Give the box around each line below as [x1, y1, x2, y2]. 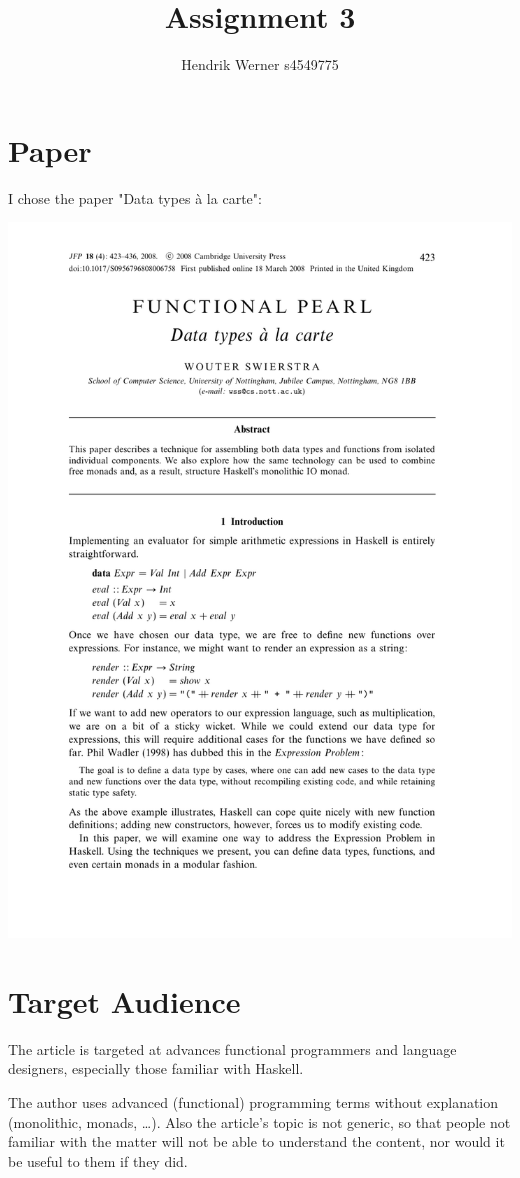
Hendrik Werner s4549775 [181, 54, 339, 75]
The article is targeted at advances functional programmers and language [8, 1038, 457, 1059]
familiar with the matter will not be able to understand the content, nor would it [8, 1131, 505, 1152]
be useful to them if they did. [8, 1150, 188, 1171]
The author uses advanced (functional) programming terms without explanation [8, 1091, 499, 1112]
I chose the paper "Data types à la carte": [8, 187, 262, 208]
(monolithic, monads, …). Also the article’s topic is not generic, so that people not [8, 1111, 511, 1132]
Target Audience [8, 980, 241, 1021]
